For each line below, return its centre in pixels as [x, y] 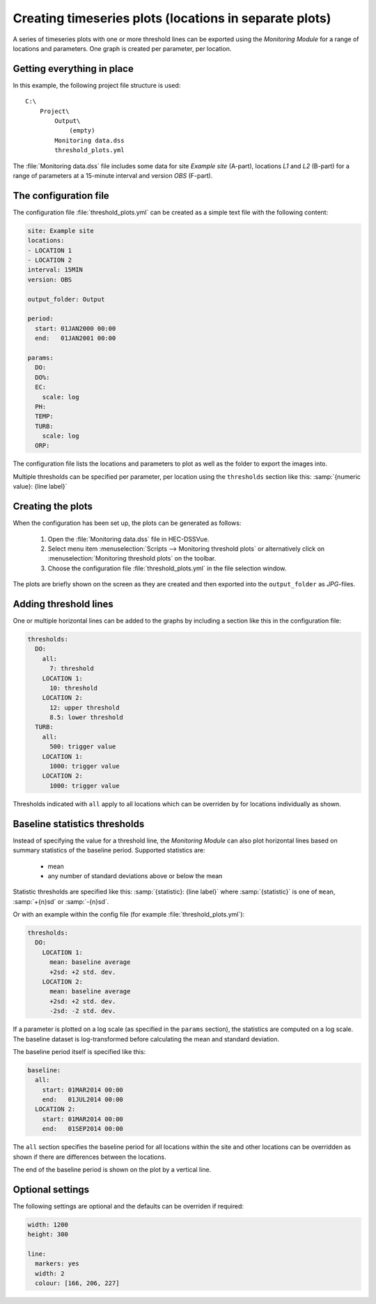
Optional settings [51, 1189]
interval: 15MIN [55, 270]
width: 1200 [48, 1224]
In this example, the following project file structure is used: [97, 85]
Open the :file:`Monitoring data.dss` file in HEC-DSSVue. [128, 539]
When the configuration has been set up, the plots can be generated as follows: [127, 523]
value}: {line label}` [40, 487]
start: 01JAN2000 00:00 [76, 328]
